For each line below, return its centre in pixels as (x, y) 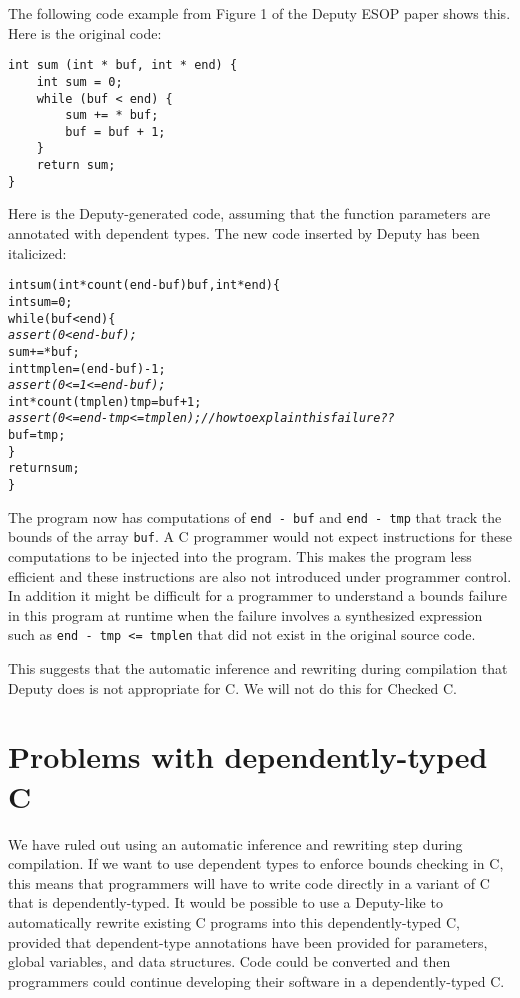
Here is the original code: (85, 32)
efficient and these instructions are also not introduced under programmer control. (260, 575)
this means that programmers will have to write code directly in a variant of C (249, 882)
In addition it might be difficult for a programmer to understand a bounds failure (258, 595)
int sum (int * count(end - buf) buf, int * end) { (144, 285)
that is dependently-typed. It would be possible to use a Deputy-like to (225, 902)
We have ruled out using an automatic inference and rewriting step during (235, 843)
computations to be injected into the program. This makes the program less (240, 556)
